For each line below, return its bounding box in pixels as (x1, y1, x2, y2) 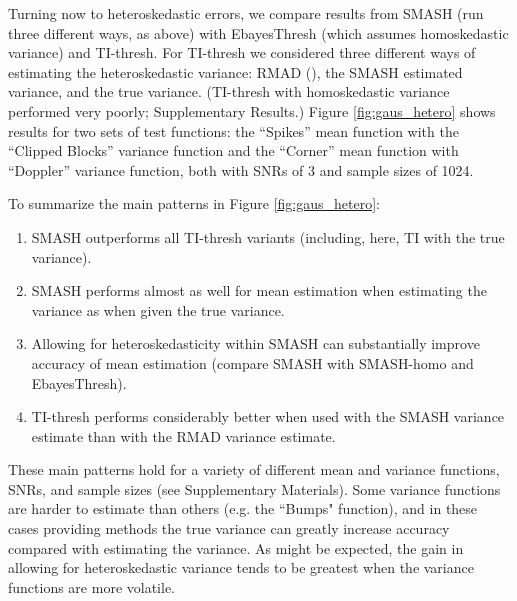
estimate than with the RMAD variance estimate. (31, 425, 336, 446)
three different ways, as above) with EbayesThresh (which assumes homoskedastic (8, 22, 509, 43)
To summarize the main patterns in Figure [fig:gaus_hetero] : (8, 193, 381, 214)
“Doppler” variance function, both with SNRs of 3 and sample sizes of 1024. (8, 159, 474, 180)
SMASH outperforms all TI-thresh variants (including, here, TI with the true (31, 226, 505, 247)
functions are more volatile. (8, 576, 175, 597)
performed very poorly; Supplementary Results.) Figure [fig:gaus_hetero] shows (8, 100, 496, 121)
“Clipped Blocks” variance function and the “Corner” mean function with (8, 140, 459, 161)
